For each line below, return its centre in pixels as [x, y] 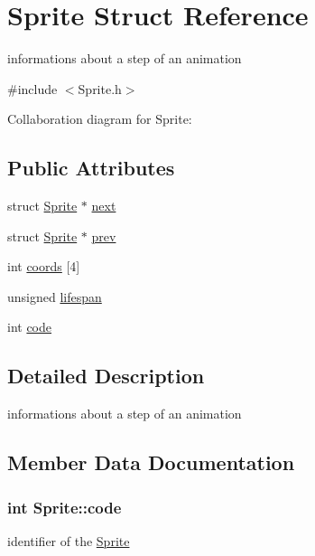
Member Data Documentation [151, 462]
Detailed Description [106, 376]
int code [30, 327]
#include [32, 88]
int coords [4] [44, 266]
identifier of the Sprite [69, 540]
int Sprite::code [65, 507]
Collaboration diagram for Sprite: [100, 119]
